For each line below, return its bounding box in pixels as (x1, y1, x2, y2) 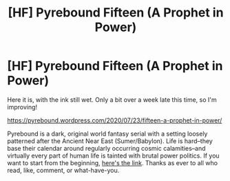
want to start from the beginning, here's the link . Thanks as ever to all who (7, 158, 218, 167)
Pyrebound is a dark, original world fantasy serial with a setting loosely (7, 129, 208, 138)
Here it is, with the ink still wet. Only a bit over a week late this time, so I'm (7, 95, 217, 104)
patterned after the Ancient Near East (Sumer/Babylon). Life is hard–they (7, 136, 213, 145)
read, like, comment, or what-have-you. (7, 166, 120, 174)
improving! (7, 103, 38, 111)
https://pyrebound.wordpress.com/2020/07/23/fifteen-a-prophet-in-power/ (7, 116, 222, 125)
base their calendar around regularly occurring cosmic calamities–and (7, 144, 206, 152)
